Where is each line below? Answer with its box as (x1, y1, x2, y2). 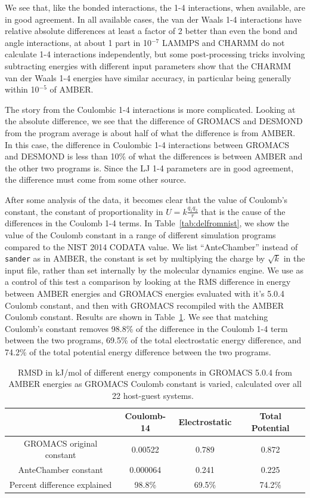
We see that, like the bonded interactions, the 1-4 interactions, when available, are (5, 1, 305, 13)
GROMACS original (23, 436, 98, 449)
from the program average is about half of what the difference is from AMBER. (5, 126, 296, 139)
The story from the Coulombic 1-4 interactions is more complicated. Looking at (5, 103, 296, 115)
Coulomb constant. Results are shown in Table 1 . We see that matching (5, 311, 268, 323)
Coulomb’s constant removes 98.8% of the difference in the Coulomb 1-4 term (5, 322, 288, 334)
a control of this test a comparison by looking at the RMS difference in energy (5, 275, 291, 288)
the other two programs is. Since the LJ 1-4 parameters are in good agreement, (5, 161, 294, 174)
